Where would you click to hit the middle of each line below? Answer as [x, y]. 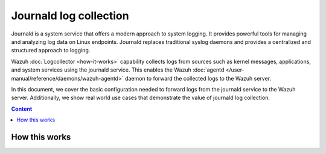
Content [22, 109]
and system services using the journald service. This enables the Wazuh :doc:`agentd [118, 70]
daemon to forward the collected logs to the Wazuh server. [198, 78]
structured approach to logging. [51, 51]
